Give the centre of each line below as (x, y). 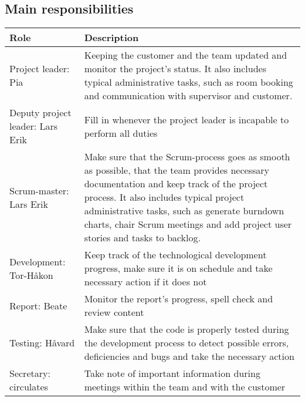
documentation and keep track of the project (176, 184)
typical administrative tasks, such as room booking (189, 82)
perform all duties (121, 133)
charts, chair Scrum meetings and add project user (188, 224)
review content (114, 312)
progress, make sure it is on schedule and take (178, 268)
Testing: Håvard (42, 343)
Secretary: (30, 373)
